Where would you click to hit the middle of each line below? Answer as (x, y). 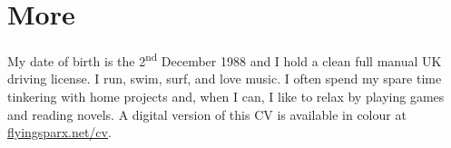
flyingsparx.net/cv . (59, 132)
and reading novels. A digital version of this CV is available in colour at (207, 114)
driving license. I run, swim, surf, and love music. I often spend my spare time (225, 79)
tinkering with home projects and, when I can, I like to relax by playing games (226, 96)
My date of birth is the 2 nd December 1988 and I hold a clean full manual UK (225, 59)
